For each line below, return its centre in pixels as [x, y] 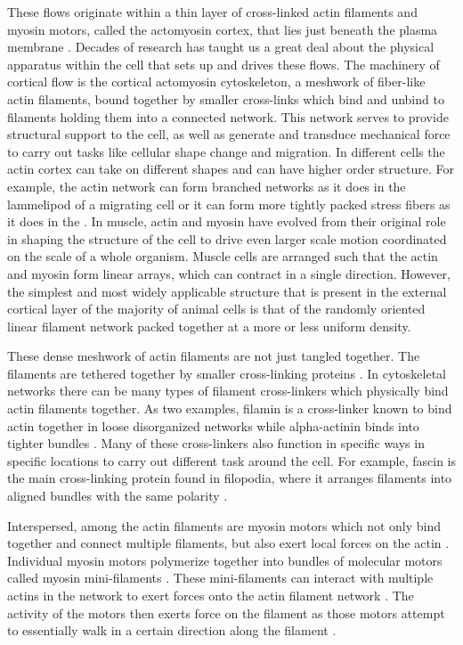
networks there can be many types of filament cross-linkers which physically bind [228, 391]
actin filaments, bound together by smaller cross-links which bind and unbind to [226, 98]
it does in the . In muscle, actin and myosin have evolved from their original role [227, 221]
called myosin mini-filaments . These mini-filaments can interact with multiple [220, 578]
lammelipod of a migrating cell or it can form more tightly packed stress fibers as [229, 204]
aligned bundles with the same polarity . [118, 496]
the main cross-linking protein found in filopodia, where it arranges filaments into [230, 478]
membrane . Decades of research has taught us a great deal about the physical [221, 47]
